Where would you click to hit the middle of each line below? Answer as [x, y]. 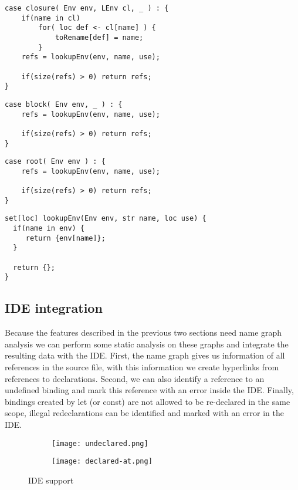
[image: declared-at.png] [102, 462]
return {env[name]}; [65, 238]
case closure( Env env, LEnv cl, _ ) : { [87, 8]
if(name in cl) [51, 18]
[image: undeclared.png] [100, 443]
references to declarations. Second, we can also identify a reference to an [135, 378]
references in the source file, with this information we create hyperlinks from [142, 367]
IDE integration [54, 308]
